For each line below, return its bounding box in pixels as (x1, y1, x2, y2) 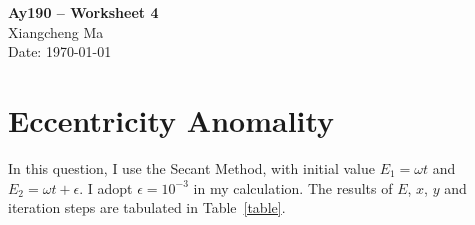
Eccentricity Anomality (8, 99, 335, 140)
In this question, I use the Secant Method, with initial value (8, 157, 375, 178)
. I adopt (79, 177, 133, 198)
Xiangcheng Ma (8, 21, 104, 42)
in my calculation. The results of (193, 177, 393, 198)
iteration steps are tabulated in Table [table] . (8, 197, 286, 218)
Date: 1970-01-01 (8, 41, 112, 62)
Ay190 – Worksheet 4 (8, 2, 159, 22)
